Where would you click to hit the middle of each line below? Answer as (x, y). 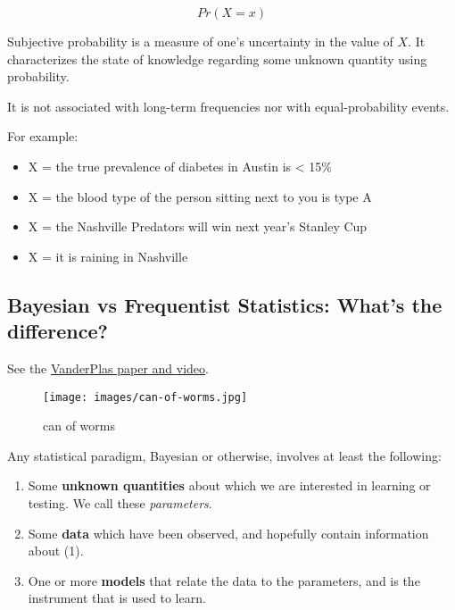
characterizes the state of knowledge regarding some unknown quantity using (217, 58)
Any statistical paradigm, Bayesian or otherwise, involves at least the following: (224, 455)
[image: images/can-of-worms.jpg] (145, 397)
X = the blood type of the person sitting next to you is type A (200, 196)
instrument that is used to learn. (117, 598)
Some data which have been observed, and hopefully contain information (228, 533)
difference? (58, 331)
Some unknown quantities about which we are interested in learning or (229, 485)
